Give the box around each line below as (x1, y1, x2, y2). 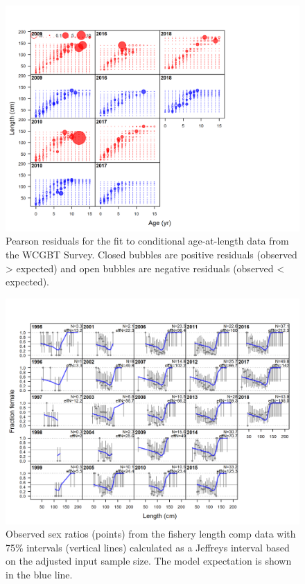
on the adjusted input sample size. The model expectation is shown (6, 554, 292, 568)
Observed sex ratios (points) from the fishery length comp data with (6, 527, 296, 541)
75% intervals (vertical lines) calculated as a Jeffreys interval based (6, 540, 290, 554)
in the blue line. (6, 567, 73, 582)
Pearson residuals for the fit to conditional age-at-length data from (6, 233, 289, 248)
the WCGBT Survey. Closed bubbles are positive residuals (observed (6, 247, 297, 262)
